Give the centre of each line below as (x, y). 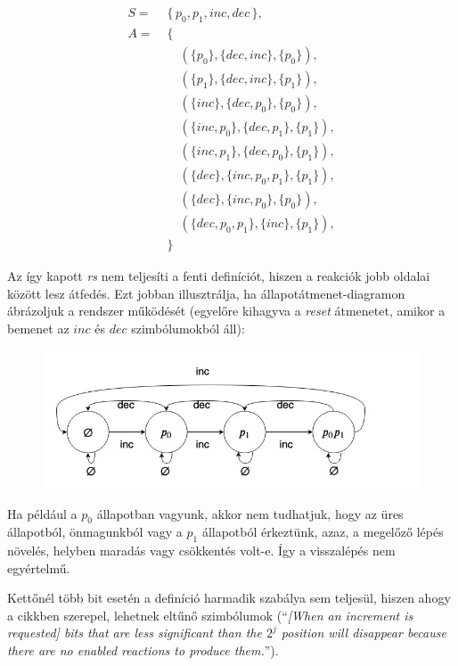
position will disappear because (364, 633)
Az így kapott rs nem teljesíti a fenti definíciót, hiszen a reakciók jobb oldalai (219, 276)
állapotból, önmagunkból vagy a (95, 532)
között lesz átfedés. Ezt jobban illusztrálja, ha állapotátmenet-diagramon (206, 293)
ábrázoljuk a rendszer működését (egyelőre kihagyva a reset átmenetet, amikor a (226, 311)
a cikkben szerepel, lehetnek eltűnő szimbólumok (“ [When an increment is (210, 615)
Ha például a (42, 513)
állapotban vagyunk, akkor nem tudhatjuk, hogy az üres (250, 513)
